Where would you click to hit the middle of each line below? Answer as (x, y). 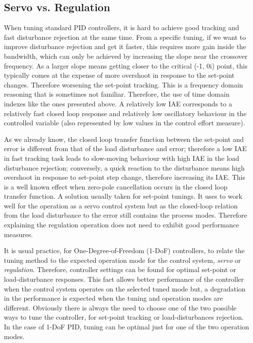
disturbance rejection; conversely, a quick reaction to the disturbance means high (124, 167)
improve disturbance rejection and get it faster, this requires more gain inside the (125, 46)
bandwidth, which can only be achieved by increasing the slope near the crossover (126, 56)
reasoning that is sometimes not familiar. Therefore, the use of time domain (117, 94)
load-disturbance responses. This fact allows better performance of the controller (124, 279)
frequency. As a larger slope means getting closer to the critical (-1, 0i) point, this (126, 65)
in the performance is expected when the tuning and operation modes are (113, 298)
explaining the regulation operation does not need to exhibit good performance (122, 225)
